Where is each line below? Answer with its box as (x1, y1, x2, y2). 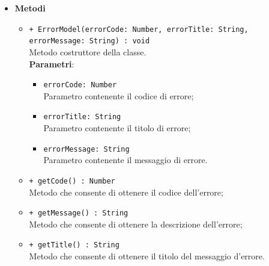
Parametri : (29, 57, 74, 70)
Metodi (14, 2, 46, 14)
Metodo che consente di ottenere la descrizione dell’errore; (29, 217, 243, 230)
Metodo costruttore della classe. (29, 45, 147, 58)
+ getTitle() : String (29, 241, 119, 250)
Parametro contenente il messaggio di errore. (43, 153, 208, 166)
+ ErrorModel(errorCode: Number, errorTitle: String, (29, 25, 249, 34)
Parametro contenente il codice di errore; (43, 89, 194, 102)
